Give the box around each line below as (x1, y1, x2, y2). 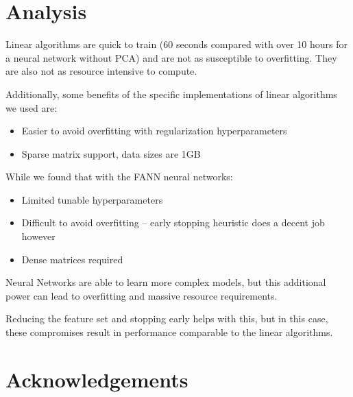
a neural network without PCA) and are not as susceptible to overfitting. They (5, 50, 337, 64)
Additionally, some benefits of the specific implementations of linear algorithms (5, 86, 337, 101)
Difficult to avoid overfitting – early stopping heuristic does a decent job (21, 215, 325, 230)
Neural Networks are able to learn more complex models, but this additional (5, 275, 326, 289)
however (21, 229, 56, 243)
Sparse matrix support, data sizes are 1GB (21, 146, 201, 160)
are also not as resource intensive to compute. (5, 64, 197, 78)
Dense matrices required (21, 252, 123, 266)
